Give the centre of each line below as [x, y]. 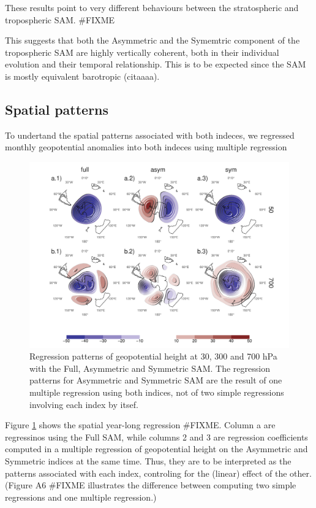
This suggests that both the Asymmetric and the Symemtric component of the [152, 40]
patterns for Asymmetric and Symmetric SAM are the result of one [156, 380]
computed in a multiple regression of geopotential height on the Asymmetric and [156, 449]
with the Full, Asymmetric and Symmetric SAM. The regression [150, 368]
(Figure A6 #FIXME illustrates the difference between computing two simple [151, 485]
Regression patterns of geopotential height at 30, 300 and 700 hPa [153, 356]
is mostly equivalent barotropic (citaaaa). [82, 76]
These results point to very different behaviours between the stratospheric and [152, 7]
